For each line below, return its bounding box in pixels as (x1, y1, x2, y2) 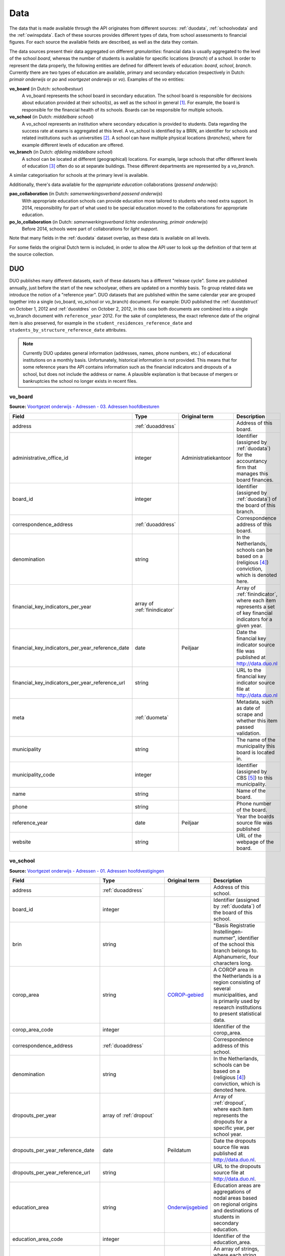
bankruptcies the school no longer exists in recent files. (23, 378, 137, 384)
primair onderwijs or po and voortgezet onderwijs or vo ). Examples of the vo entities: (9, 76, 185, 82)
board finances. (236, 476, 273, 483)
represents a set (236, 603, 275, 610)
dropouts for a (213, 1118, 247, 1125)
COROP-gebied (167, 991, 204, 998)
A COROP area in (213, 966, 254, 973)
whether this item (236, 717, 278, 724)
